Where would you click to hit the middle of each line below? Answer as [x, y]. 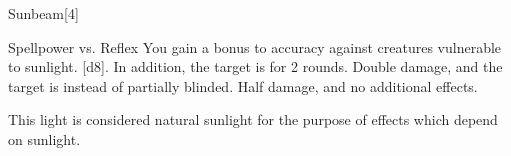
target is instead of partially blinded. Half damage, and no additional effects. [243, 85]
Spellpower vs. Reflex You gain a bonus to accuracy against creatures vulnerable [255, 46]
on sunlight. [44, 138]
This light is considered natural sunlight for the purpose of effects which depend [253, 119]
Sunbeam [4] [43, 13]
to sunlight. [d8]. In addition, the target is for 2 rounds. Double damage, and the [255, 66]
